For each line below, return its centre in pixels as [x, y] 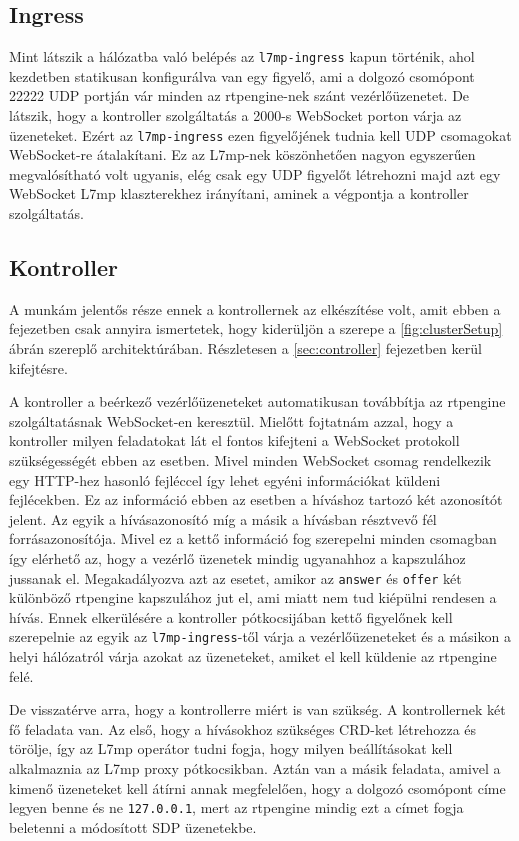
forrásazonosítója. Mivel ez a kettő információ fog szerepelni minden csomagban [253, 538]
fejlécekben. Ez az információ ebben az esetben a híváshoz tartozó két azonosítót [256, 499]
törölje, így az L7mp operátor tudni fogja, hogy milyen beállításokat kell [231, 748]
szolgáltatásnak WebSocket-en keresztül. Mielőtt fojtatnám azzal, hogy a [231, 420]
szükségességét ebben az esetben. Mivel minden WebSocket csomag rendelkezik [250, 460]
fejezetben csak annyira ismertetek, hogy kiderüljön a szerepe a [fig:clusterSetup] [256, 328]
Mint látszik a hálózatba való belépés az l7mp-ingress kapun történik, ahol [242, 56]
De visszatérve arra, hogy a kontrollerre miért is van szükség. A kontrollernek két [257, 709]
